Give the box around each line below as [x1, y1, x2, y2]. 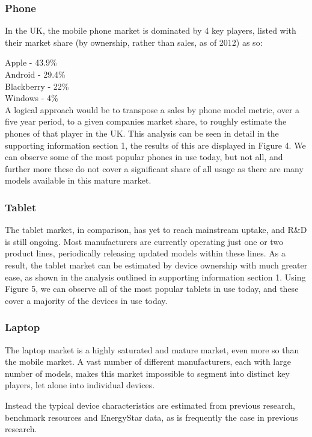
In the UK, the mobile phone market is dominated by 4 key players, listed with [5, 24, 296, 37]
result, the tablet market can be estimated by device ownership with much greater [5, 258, 308, 271]
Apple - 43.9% [5, 56, 57, 69]
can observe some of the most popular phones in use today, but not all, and [5, 150, 283, 163]
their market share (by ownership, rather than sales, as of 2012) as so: [5, 36, 263, 48]
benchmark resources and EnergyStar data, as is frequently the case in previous [5, 411, 298, 423]
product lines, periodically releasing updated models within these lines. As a [5, 247, 286, 259]
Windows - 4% [5, 91, 58, 104]
